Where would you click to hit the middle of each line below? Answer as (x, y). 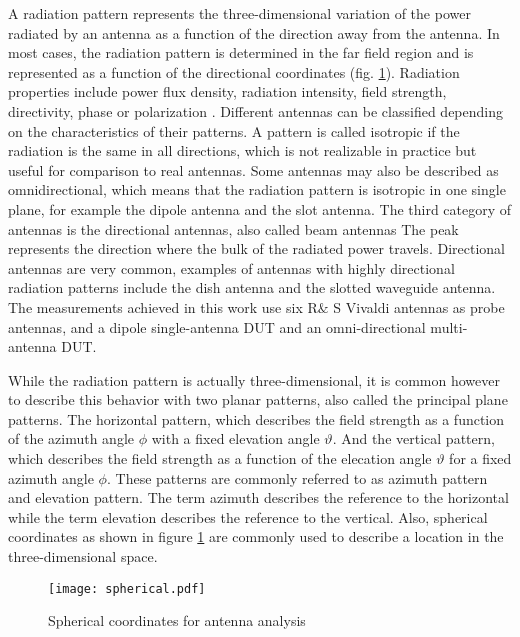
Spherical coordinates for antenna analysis (177, 620)
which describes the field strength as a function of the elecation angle (220, 458)
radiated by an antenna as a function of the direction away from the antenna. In (254, 32)
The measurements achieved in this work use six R (163, 306)
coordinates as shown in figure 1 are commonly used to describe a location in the (256, 536)
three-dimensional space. (83, 556)
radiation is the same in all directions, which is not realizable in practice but (242, 150)
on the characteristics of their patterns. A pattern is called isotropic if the (234, 130)
